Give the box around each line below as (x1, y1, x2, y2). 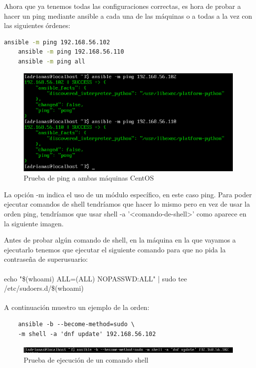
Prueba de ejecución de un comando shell (24, 354, 148, 365)
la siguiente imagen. (4, 218, 64, 228)
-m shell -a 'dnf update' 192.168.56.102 (18, 330, 156, 337)
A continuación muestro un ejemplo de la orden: (4, 302, 149, 312)
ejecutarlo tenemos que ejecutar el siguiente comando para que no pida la (4, 244, 226, 254)
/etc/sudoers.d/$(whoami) (4, 283, 84, 293)
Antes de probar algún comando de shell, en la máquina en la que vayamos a (4, 235, 236, 245)
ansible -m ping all (18, 58, 85, 65)
